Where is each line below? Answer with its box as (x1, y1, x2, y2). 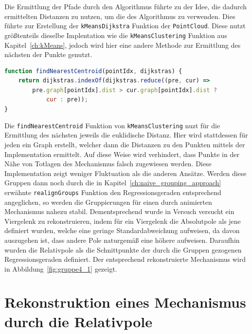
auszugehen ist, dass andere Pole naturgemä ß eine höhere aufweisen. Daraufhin (4, 235, 240, 245)
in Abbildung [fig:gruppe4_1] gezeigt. (4, 263, 117, 274)
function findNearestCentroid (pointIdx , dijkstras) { (4, 67, 182, 75)
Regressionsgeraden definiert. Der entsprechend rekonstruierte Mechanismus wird (4, 254, 246, 264)
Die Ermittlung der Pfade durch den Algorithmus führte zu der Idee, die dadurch (4, 1, 247, 11)
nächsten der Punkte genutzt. (4, 49, 92, 59)
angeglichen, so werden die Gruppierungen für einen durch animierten (4, 196, 212, 207)
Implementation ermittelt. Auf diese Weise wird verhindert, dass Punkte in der (4, 149, 239, 159)
